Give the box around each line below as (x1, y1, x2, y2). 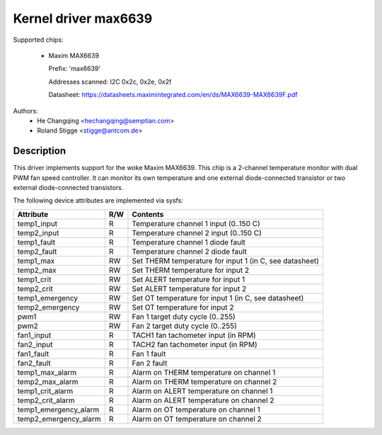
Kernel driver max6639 (13, 11, 153, 26)
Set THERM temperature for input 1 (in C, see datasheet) (132, 256, 320, 266)
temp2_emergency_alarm (17, 414, 102, 424)
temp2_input (17, 227, 59, 237)
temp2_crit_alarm (17, 395, 75, 405)
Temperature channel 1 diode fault (132, 237, 245, 247)
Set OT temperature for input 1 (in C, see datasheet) (132, 293, 304, 303)
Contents (132, 209, 164, 219)
